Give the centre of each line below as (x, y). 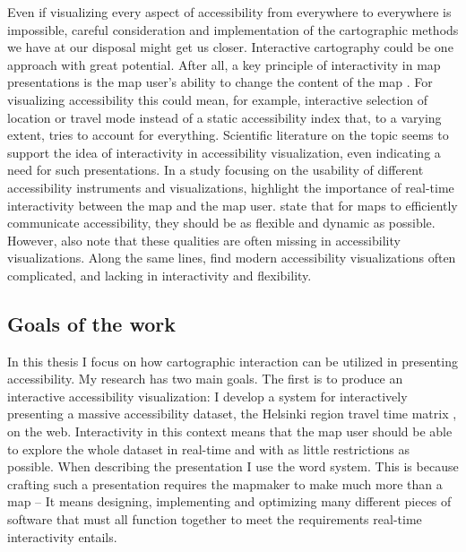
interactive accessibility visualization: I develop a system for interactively (207, 396)
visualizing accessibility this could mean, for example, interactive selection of (218, 99)
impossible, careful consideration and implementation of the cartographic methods (233, 29)
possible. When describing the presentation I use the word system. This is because (233, 466)
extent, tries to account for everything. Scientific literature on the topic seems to (228, 135)
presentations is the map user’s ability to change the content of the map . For (220, 82)
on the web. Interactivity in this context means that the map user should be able (230, 431)
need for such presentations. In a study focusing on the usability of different (216, 170)
